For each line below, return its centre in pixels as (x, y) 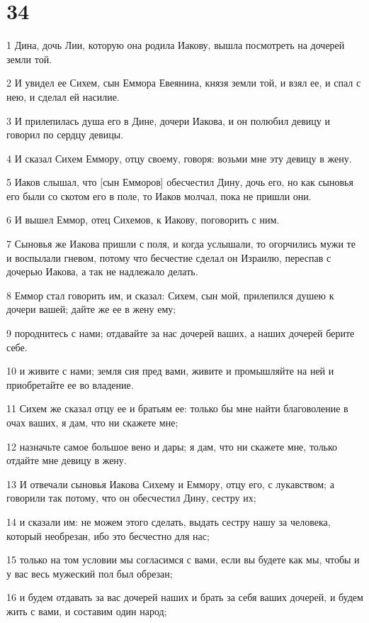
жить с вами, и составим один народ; (87, 611)
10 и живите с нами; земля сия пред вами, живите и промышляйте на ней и (170, 371)
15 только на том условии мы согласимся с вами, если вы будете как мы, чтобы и (183, 559)
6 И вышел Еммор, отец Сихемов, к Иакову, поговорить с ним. (143, 220)
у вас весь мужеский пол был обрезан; (90, 573)
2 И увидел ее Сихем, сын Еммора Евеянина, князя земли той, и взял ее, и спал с (184, 83)
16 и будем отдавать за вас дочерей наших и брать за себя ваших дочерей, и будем (185, 597)
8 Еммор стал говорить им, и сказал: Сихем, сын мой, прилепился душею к (170, 295)
